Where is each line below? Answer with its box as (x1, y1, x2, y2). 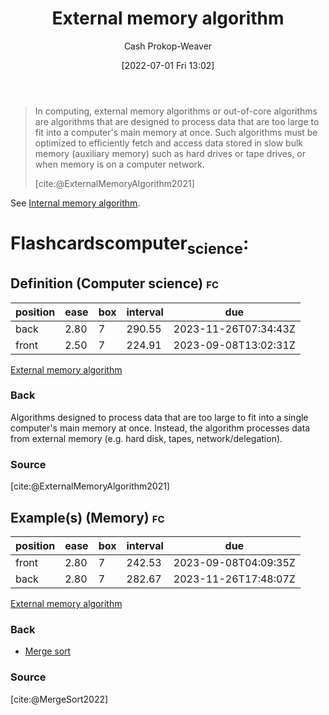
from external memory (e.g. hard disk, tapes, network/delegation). (10, 432, 283, 444)
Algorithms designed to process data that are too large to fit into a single (10, 411, 309, 423)
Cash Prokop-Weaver (123, 40, 213, 52)
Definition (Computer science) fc (10, 275, 220, 292)
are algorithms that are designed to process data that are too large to (34, 115, 320, 127)
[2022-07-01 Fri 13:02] (121, 59, 215, 71)
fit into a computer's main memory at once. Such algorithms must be (34, 126, 318, 138)
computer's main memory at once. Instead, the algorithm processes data (10, 422, 311, 434)
